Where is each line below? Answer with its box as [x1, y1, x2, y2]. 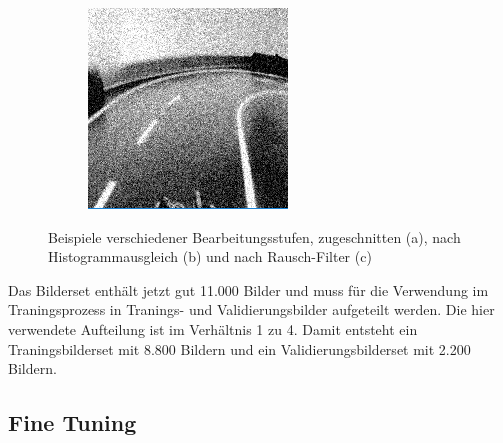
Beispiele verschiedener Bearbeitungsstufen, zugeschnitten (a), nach [48, 226, 461, 247]
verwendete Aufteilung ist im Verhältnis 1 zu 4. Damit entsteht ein [8, 318, 418, 339]
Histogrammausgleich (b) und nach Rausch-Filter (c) [48, 246, 372, 267]
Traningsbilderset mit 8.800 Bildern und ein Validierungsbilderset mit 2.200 [8, 338, 471, 359]
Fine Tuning [8, 407, 137, 438]
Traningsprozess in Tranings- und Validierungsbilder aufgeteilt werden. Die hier [8, 299, 495, 320]
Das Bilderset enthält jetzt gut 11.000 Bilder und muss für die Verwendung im [8, 279, 489, 300]
